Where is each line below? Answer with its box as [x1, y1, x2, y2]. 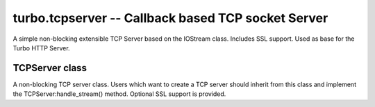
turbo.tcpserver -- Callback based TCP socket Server [12, 10, 328, 26]
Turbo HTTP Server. [12, 43, 70, 52]
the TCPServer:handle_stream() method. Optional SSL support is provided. [12, 90, 226, 98]
